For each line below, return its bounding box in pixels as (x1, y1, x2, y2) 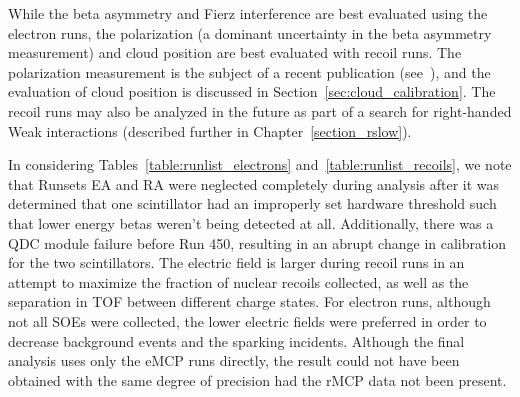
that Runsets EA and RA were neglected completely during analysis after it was (8, 173, 500, 194)
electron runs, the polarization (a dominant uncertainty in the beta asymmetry (8, 22, 492, 43)
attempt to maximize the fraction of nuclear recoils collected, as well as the (8, 271, 469, 292)
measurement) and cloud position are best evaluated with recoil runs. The (8, 42, 462, 63)
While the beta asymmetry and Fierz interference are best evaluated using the (8, 3, 488, 23)
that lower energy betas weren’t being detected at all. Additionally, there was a (8, 212, 494, 233)
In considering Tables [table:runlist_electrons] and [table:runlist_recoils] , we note (8, 154, 512, 175)
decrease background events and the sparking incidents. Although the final (8, 330, 465, 351)
